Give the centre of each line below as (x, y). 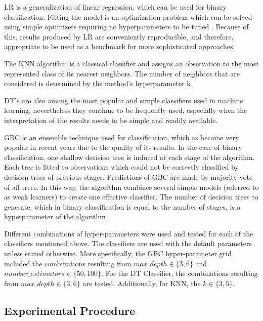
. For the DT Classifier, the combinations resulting (180, 273)
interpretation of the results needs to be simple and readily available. (111, 120)
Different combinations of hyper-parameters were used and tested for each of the (129, 233)
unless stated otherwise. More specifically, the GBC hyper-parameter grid (118, 253)
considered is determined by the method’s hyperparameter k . (100, 83)
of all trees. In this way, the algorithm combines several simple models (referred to (131, 187)
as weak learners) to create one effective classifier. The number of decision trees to (131, 197)
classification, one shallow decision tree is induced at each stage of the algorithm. (129, 157)
